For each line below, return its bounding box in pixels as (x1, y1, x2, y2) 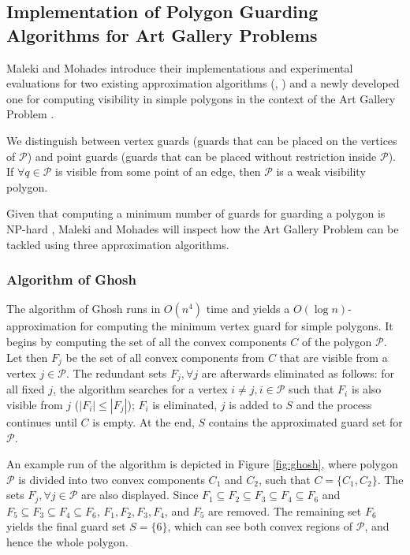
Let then (6, 348, 48, 365)
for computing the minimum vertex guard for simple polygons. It (80, 318, 393, 334)
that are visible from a (279, 348, 388, 365)
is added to (229, 397, 282, 413)
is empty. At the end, (92, 414, 195, 430)
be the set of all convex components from (65, 348, 265, 365)
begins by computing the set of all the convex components (6, 333, 287, 349)
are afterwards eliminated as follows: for (201, 364, 395, 381)
